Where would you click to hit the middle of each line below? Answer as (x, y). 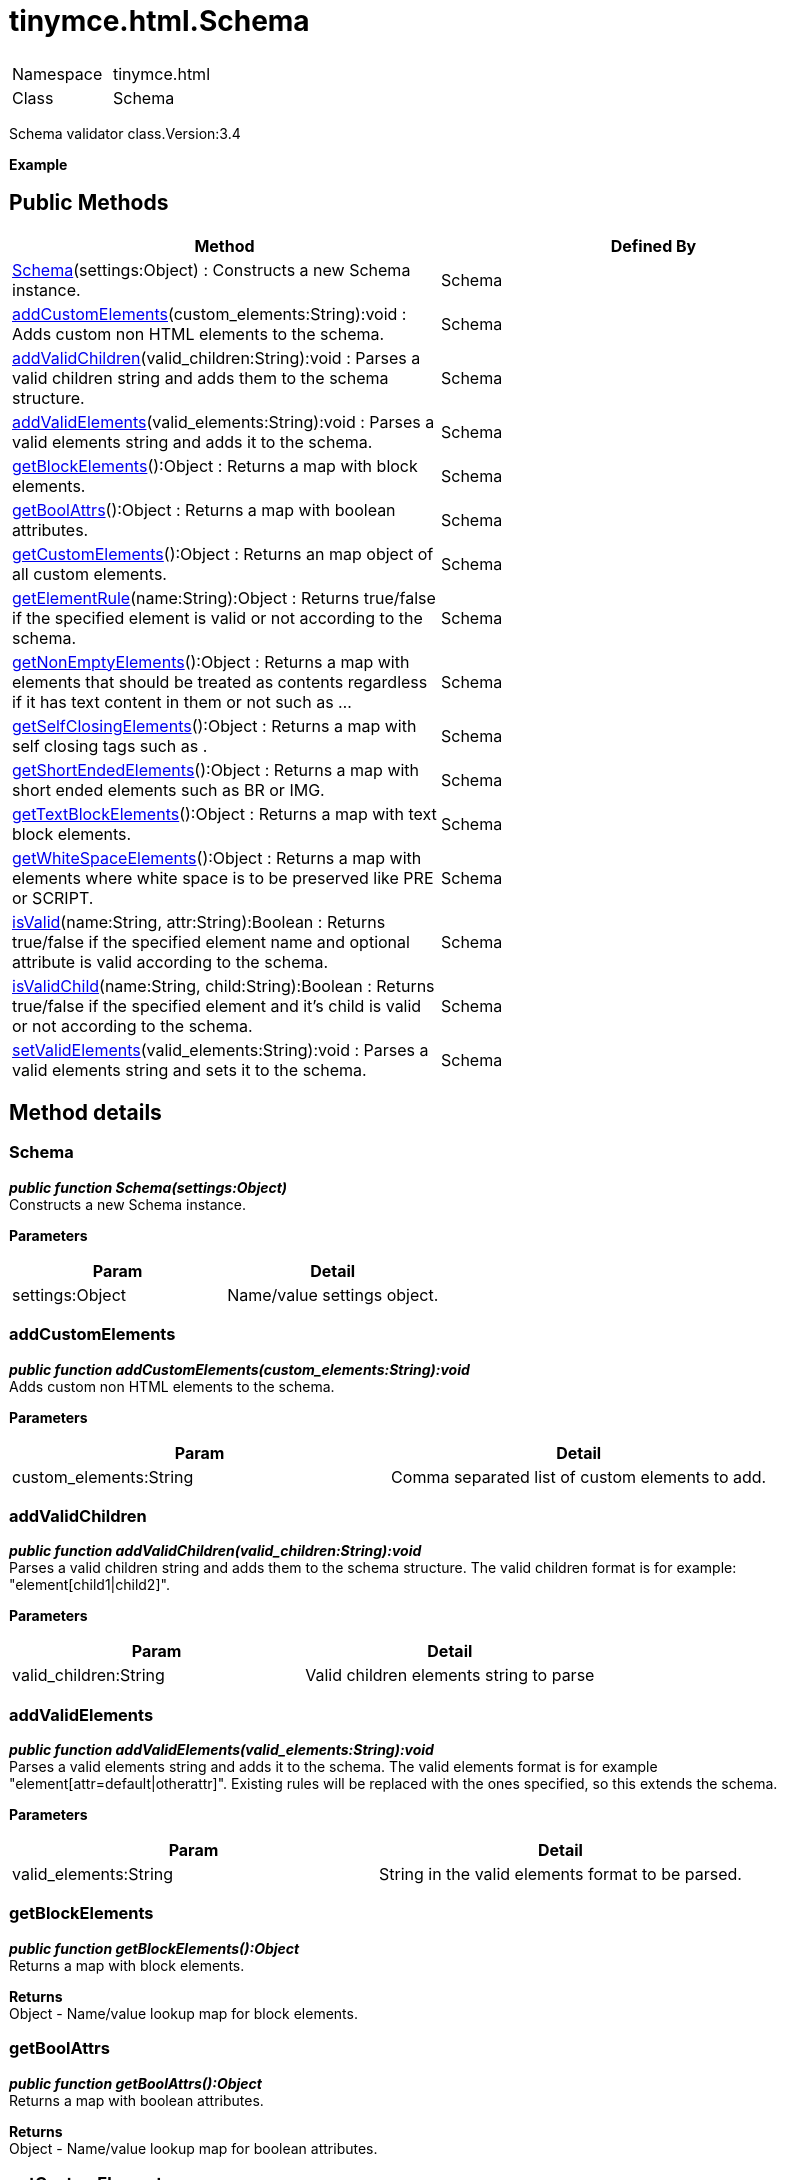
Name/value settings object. (333, 1294)
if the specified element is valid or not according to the (217, 617)
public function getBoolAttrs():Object (135, 2083)
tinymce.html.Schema (159, 21)
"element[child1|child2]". (89, 1585)
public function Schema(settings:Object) (148, 1187)
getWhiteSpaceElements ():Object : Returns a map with (217, 857)
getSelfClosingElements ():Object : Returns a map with (214, 725)
